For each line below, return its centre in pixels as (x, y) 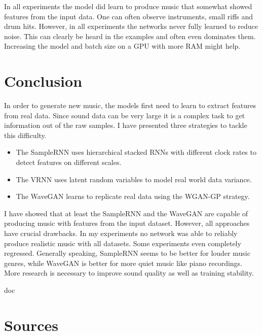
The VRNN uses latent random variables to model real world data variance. (134, 179)
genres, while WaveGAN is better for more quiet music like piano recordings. (123, 263)
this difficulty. (25, 135)
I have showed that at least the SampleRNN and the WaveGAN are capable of (126, 213)
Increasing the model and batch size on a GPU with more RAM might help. (122, 46)
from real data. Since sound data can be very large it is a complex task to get (125, 115)
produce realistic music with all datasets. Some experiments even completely (123, 243)
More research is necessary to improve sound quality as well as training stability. (129, 273)
